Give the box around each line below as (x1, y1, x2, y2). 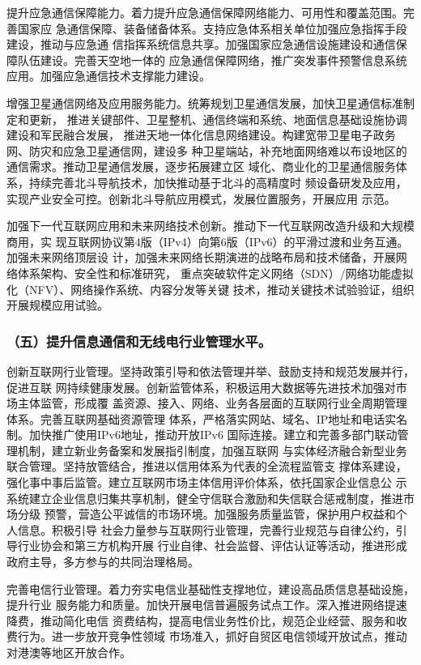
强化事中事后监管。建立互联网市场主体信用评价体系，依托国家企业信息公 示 (6, 474, 407, 491)
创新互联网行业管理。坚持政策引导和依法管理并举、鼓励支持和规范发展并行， (6, 362, 415, 379)
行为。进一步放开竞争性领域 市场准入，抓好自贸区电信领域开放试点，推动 (17, 628, 407, 645)
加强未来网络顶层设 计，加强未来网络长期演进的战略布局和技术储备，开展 (6, 249, 396, 266)
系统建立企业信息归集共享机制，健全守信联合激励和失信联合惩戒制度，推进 (6, 489, 403, 506)
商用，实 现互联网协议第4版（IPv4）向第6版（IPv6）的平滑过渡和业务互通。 (6, 232, 409, 249)
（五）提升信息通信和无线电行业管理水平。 (6, 330, 272, 351)
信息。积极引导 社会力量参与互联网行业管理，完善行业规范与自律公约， (17, 521, 396, 538)
